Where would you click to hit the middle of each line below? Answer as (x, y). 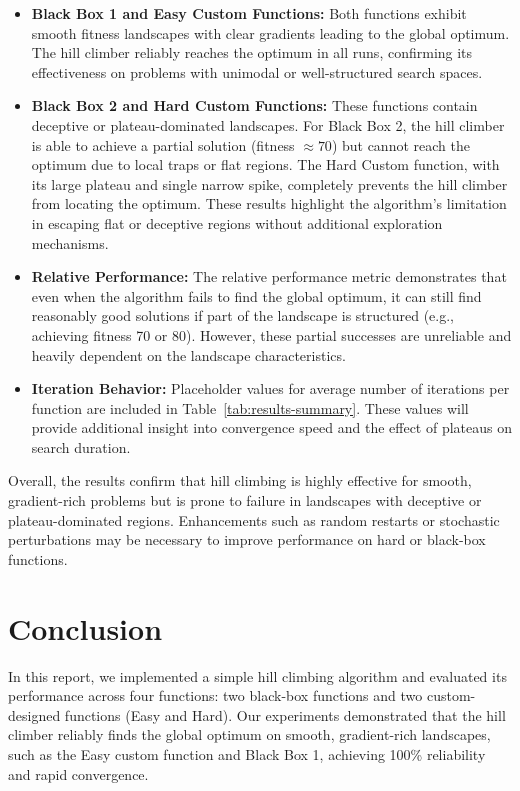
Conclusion (85, 627)
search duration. (81, 446)
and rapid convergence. (78, 773)
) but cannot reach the (400, 144)
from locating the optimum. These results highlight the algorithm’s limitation (269, 203)
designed (34, 714)
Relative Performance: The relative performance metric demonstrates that (269, 276)
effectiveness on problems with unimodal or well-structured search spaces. (257, 71)
